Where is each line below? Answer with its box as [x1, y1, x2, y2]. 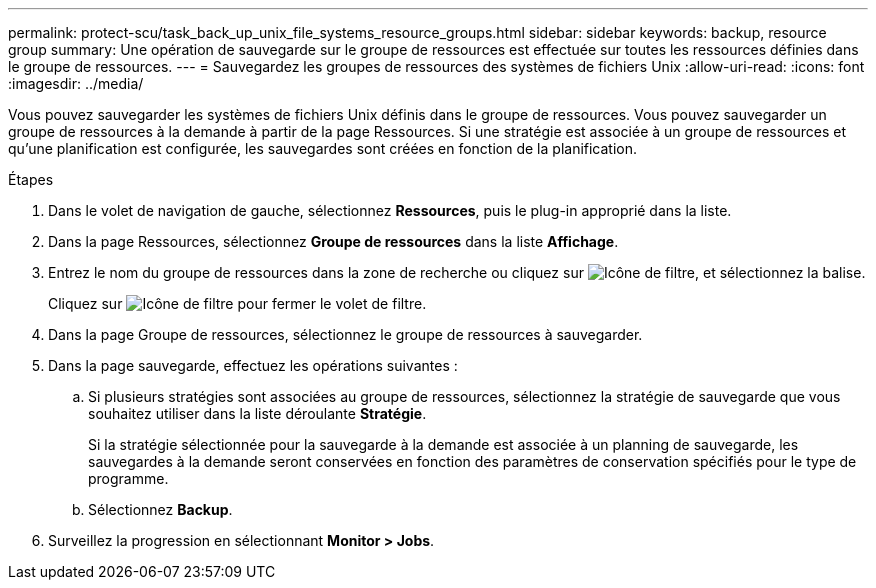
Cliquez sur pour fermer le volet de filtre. [48, 295, 427, 312]
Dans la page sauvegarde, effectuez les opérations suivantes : [48, 357, 458, 374]
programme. [88, 470, 169, 487]
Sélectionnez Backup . [88, 501, 233, 518]
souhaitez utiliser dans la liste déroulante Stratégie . [88, 405, 427, 422]
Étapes [8, 171, 54, 188]
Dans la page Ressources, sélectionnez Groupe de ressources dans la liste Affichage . [48, 233, 619, 250]
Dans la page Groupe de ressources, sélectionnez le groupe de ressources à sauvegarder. [48, 326, 643, 343]
